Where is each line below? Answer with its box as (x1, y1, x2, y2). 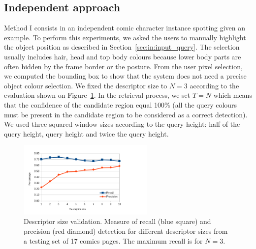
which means (213, 90, 252, 100)
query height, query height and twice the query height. (4, 128, 169, 138)
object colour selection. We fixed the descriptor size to (4, 80, 167, 90)
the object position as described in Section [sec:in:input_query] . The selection (4, 42, 240, 52)
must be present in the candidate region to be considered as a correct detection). (4, 109, 248, 119)
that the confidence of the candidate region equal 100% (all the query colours (4, 99, 237, 110)
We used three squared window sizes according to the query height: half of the (4, 119, 240, 129)
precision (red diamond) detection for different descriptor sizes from (24, 226, 228, 236)
